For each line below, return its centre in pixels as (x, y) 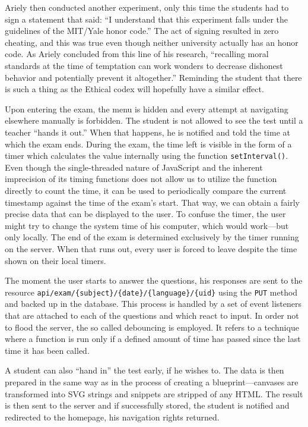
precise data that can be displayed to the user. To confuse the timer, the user (145, 214)
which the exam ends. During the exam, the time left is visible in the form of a (148, 144)
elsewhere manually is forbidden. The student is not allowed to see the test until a (154, 120)
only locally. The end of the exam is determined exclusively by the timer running (152, 237)
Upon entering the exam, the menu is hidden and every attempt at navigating (147, 109)
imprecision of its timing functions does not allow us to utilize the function (141, 179)
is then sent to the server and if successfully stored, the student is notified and (147, 405)
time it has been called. (47, 350)
